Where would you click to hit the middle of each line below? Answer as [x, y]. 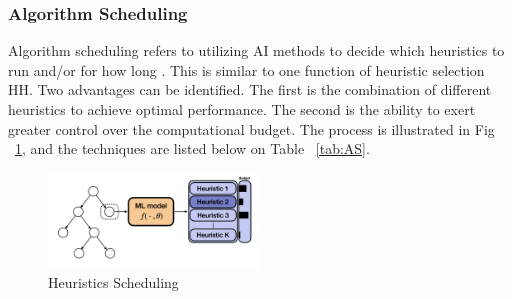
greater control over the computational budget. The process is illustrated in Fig [251, 128]
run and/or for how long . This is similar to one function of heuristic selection [246, 69]
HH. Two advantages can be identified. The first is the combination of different [250, 89]
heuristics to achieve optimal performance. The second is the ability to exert [242, 109]
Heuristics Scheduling [113, 281]
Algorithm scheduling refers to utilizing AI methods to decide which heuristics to [256, 50]
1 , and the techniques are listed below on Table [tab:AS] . [192, 148]
